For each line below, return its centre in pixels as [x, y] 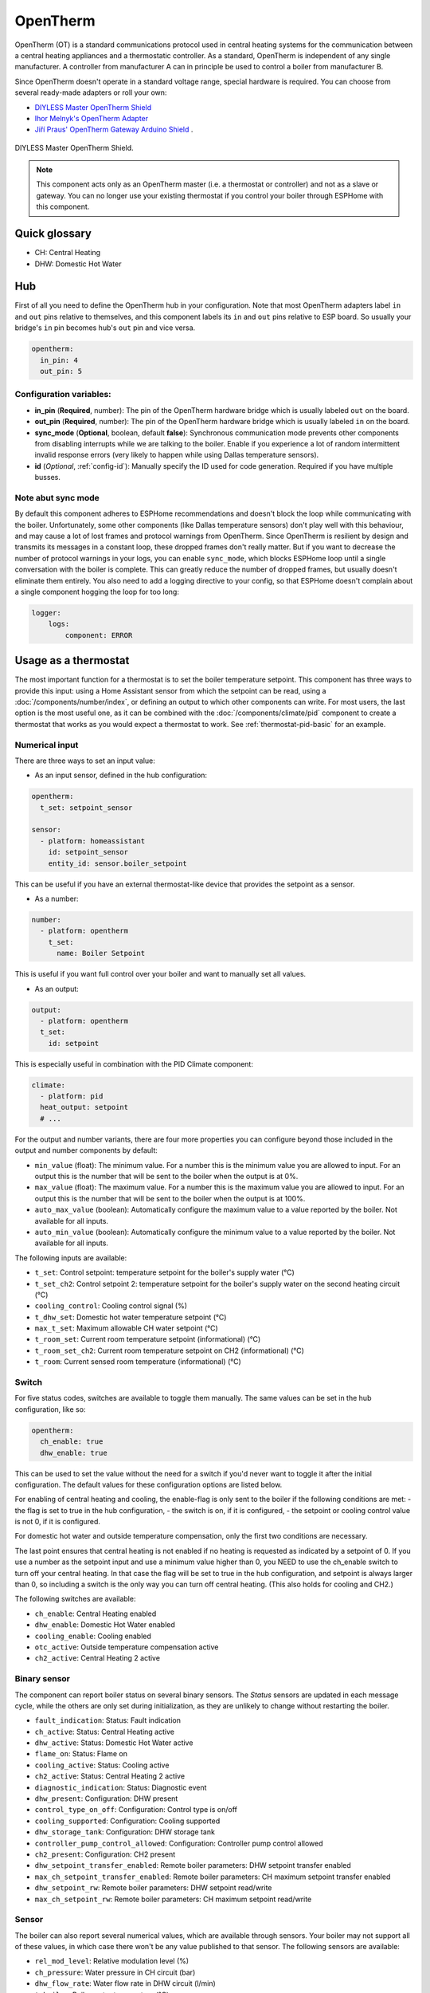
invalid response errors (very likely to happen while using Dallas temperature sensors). [177, 455]
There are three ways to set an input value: [85, 761]
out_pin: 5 [61, 371]
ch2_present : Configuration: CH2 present [105, 1854]
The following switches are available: [75, 1599]
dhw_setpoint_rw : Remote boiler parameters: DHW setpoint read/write [153, 1888]
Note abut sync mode [57, 497]
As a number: [57, 898]
